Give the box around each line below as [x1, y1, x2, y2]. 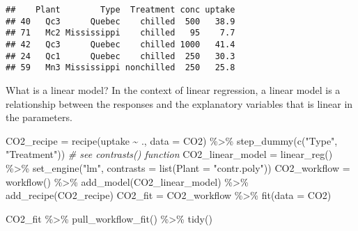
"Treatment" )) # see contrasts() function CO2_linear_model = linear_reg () [6, 147, 333, 161]
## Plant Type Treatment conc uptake [6, 5, 235, 15]
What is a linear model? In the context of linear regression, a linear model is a [6, 82, 341, 97]
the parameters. [6, 110, 72, 125]
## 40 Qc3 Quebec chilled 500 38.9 [6, 16, 235, 26]
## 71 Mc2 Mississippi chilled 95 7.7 [6, 28, 235, 38]
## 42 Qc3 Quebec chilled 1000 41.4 [6, 39, 235, 49]
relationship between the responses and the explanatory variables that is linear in [6, 96, 353, 111]
